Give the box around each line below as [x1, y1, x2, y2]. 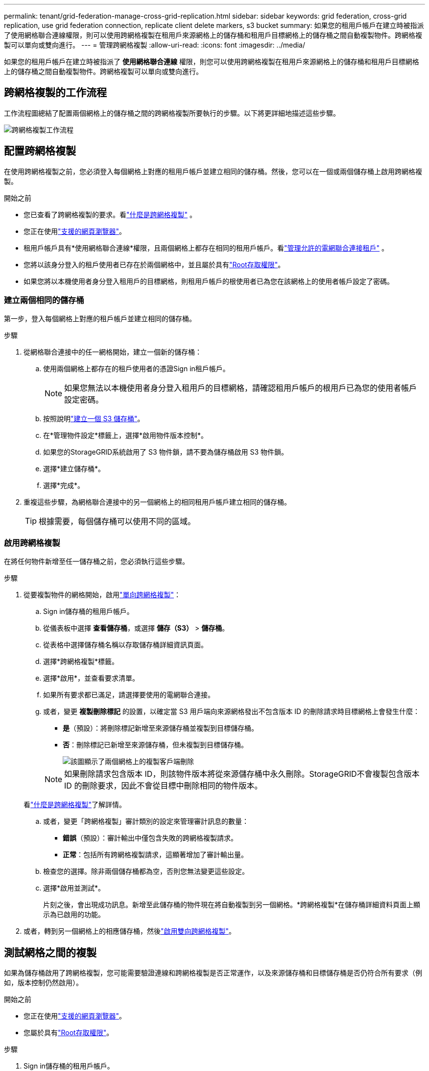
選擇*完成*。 [43, 481, 85, 490]
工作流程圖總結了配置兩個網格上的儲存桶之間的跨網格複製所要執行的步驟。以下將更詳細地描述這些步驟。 [4, 108, 340, 117]
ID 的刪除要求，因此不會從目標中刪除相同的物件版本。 [64, 781, 262, 791]
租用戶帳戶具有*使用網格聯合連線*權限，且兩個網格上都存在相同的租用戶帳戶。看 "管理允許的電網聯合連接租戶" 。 [24, 243, 389, 252]
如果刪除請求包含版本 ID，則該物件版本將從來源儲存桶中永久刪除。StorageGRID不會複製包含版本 [64, 769, 420, 779]
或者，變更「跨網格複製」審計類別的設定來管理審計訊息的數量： [43, 817, 249, 826]
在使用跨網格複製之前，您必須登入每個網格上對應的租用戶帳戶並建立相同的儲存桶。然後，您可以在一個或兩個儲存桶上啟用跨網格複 [4, 167, 422, 176]
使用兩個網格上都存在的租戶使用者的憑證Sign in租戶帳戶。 [43, 364, 230, 373]
